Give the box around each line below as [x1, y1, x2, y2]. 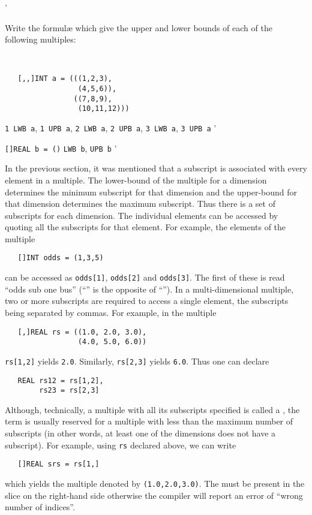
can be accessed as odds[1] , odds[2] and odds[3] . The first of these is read [5, 271, 285, 284]
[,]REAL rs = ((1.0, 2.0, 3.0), [17, 327, 147, 336]
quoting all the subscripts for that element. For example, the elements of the [5, 221, 286, 233]
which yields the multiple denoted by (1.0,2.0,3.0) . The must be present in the [5, 477, 305, 489]
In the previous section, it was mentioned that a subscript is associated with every [5, 162, 307, 174]
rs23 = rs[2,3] [39, 386, 100, 395]
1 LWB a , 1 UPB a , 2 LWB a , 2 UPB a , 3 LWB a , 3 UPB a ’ [5, 122, 217, 134]
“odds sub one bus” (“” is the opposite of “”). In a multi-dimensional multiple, [5, 282, 294, 295]
